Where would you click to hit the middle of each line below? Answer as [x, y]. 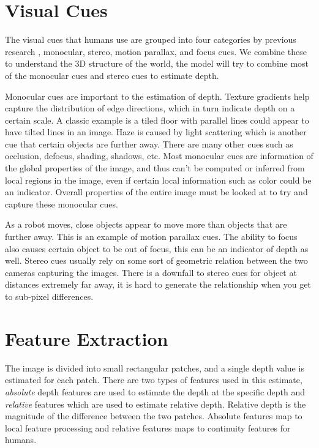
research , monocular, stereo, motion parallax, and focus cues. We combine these [156, 51]
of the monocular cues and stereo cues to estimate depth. [112, 75]
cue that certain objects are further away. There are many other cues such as [149, 144]
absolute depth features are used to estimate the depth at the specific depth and [155, 391]
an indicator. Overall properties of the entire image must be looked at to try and [156, 192]
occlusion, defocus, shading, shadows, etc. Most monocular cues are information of [159, 156]
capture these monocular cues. [62, 203]
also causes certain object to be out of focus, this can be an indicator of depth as [157, 248]
